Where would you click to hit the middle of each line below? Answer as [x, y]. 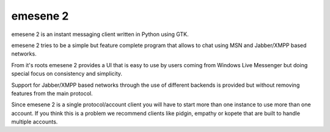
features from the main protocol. [52, 93]
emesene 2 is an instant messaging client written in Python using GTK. [100, 34]
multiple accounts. [35, 122]
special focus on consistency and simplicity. [67, 74]
